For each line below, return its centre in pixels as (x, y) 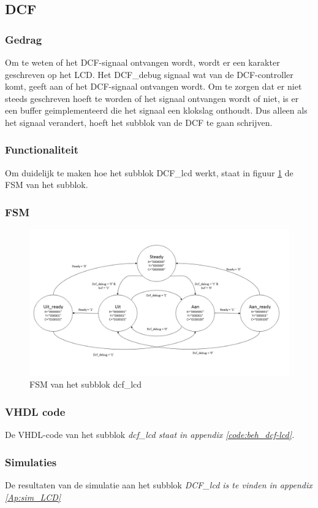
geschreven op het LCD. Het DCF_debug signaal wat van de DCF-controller (149, 74)
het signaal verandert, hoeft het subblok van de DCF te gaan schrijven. (139, 122)
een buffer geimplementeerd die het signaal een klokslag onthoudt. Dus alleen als (156, 110)
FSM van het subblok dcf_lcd (86, 384)
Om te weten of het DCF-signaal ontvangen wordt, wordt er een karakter (142, 62)
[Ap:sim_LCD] (33, 497)
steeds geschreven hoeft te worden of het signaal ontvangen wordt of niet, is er (152, 98)
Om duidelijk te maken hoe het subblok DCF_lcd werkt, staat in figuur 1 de (149, 172)
